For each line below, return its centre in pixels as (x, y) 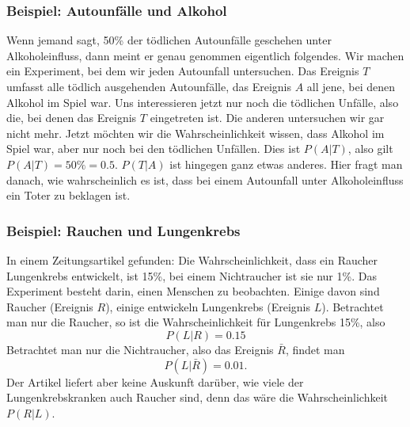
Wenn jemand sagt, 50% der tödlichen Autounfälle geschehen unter (169, 40)
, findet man (315, 349)
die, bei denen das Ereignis (72, 118)
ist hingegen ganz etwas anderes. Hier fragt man (286, 164)
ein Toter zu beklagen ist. (68, 195)
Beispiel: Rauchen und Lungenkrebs (123, 230)
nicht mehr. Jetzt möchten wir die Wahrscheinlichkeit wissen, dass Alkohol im (196, 133)
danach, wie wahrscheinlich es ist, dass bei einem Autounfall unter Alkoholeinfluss (205, 179)
